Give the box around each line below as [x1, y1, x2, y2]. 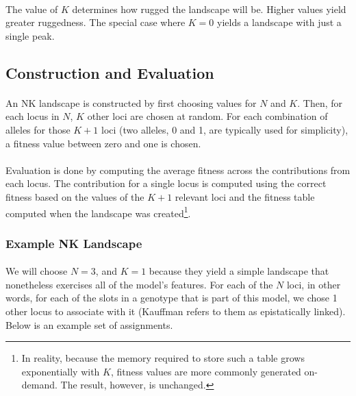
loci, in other [286, 277, 341, 291]
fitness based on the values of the [5, 189, 144, 203]
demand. [21, 378, 58, 392]
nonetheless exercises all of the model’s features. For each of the [5, 277, 273, 291]
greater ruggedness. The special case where [5, 15, 186, 29]
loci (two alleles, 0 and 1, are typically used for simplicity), [101, 122, 348, 136]
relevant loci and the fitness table [175, 189, 315, 203]
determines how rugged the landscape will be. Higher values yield [72, 1, 346, 16]
